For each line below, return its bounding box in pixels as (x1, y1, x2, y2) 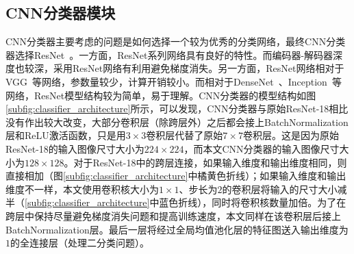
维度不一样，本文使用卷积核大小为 (5, 181, 159, 196)
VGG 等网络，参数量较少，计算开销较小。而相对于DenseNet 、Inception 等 (5, 74, 342, 88)
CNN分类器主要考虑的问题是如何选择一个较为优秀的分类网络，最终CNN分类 (5, 34, 346, 49)
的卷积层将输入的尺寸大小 (222, 181, 338, 196)
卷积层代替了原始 (146, 128, 223, 142)
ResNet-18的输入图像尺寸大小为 (5, 141, 144, 155)
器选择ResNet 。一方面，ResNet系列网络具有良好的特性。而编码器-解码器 (5, 47, 333, 62)
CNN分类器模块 (5, 2, 116, 23)
